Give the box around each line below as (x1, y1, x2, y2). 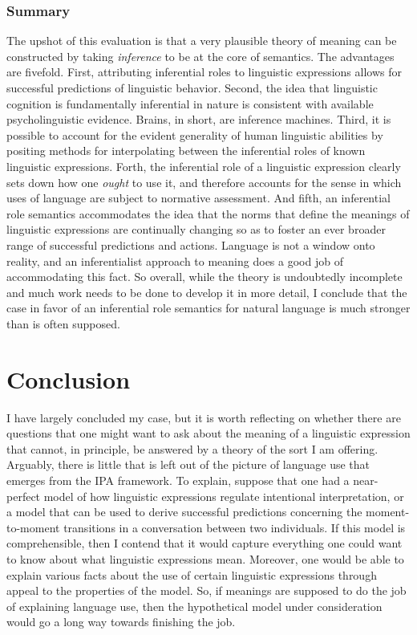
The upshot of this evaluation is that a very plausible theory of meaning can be (6, 32, 397, 49)
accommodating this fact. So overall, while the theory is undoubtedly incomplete (6, 268, 403, 285)
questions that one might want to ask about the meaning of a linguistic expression (6, 425, 411, 442)
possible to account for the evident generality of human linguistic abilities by (6, 126, 383, 143)
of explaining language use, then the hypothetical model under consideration (6, 597, 383, 614)
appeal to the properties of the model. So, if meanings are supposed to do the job (6, 582, 407, 599)
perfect (6, 487, 41, 504)
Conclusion (6, 362, 131, 395)
